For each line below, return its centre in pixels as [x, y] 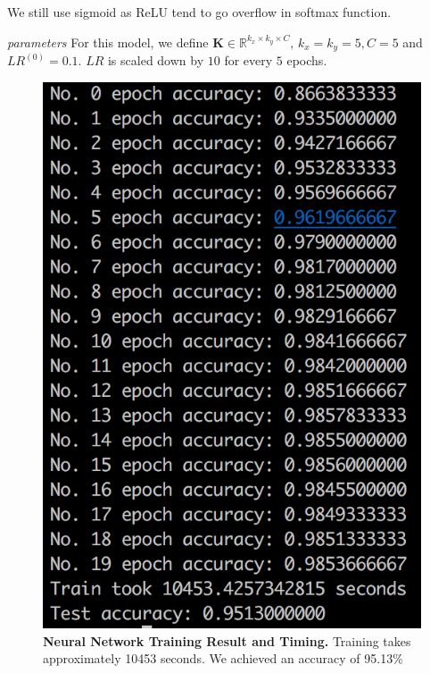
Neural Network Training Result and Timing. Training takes [227, 640]
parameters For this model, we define [108, 42]
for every [248, 60]
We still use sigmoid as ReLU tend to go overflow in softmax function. [199, 12]
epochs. [307, 60]
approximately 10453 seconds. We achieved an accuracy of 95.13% [223, 658]
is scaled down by [156, 60]
